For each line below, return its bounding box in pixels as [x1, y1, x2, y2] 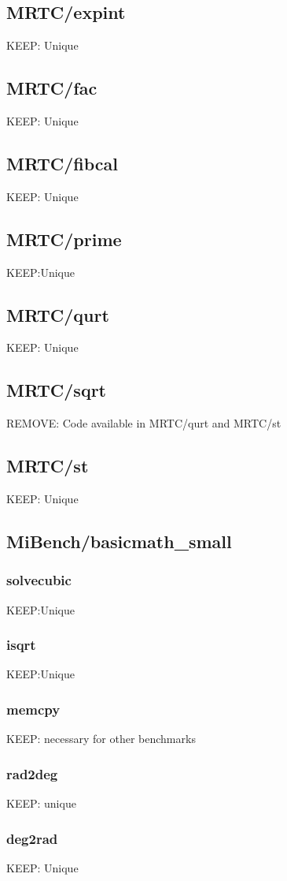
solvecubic [6, 570, 72, 590]
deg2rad [6, 828, 58, 848]
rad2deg [6, 763, 58, 783]
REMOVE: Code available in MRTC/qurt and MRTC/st [6, 415, 281, 431]
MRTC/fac [6, 76, 98, 100]
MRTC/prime [6, 226, 122, 251]
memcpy [6, 699, 61, 719]
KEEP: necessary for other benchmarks [6, 730, 196, 747]
